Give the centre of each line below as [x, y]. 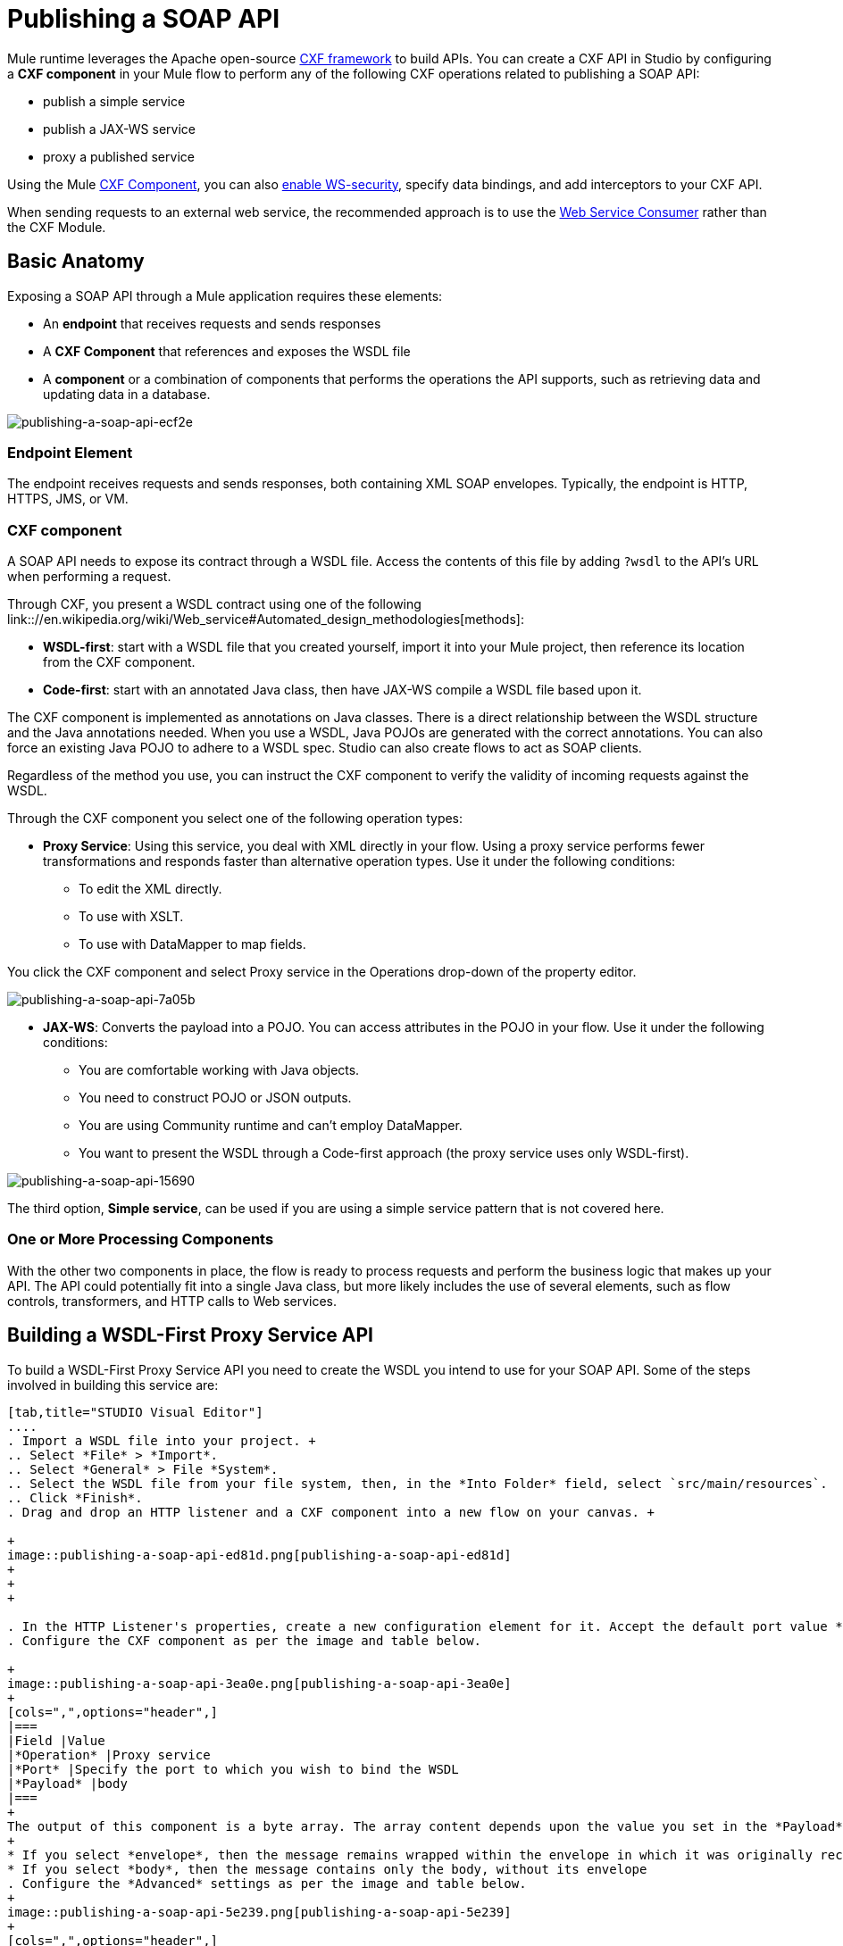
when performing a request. [89, 577]
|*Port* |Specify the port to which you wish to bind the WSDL [233, 1769]
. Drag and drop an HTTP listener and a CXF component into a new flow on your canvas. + [331, 1512]
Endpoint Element [70, 452]
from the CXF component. [119, 662]
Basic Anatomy [76, 262]
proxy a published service [119, 156]
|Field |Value [56, 1740]
